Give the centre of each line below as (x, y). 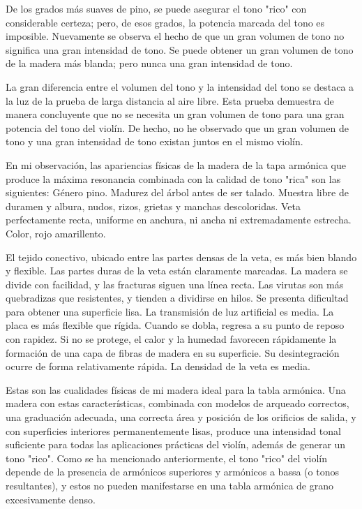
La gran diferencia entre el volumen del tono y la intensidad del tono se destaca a (180, 86)
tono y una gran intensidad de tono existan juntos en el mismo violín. (154, 141)
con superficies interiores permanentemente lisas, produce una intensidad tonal (173, 430)
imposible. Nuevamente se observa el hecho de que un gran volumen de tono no (175, 36)
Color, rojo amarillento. (56, 233)
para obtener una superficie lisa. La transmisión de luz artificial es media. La (170, 311)
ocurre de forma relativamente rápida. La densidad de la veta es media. (158, 366)
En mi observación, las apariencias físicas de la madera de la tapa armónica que (176, 164)
